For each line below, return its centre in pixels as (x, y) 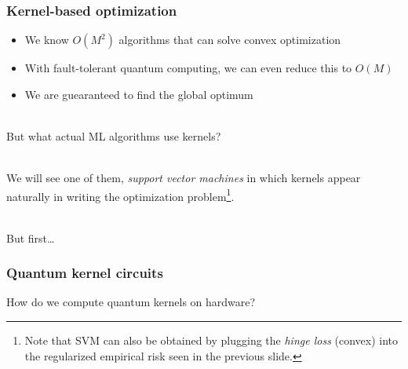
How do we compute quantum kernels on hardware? (131, 302)
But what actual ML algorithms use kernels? (114, 136)
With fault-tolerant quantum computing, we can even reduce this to (188, 68)
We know (47, 40)
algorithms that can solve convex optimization (230, 40)
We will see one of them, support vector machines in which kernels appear (184, 178)
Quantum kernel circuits (85, 273)
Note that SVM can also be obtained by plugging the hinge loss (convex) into (211, 340)
